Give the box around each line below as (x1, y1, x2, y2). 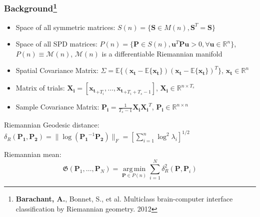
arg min (123, 165, 146, 172)
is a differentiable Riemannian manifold (101, 48, 222, 58)
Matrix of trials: (15, 82, 65, 93)
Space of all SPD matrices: (15, 38, 97, 49)
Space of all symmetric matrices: (15, 21, 115, 32)
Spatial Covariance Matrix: (15, 65, 98, 75)
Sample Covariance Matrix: (15, 101, 99, 112)
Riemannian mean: (4, 149, 61, 159)
